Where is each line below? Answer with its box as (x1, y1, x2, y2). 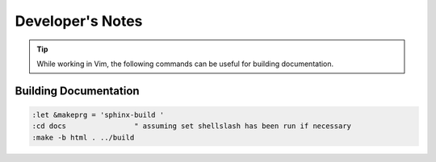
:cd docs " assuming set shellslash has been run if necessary (31, 122, 351, 131)
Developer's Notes (15, 12, 143, 30)
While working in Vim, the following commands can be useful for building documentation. (36, 59, 334, 69)
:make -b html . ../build (31, 133, 135, 142)
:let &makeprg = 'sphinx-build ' (31, 110, 165, 119)
